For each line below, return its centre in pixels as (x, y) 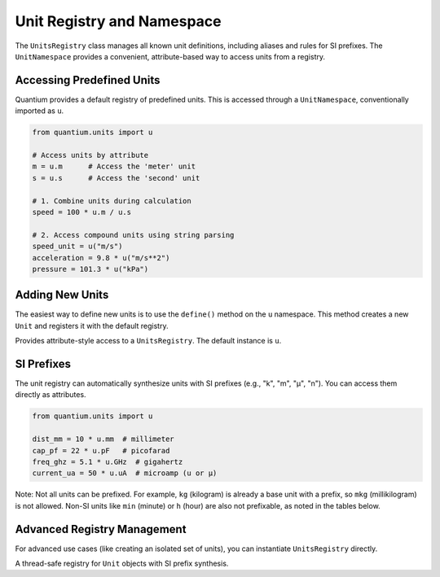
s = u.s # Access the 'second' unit (116, 178)
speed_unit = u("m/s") (77, 247)
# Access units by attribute (90, 155)
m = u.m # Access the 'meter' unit (114, 166)
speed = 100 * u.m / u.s (82, 212)
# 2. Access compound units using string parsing (133, 235)
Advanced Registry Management (101, 529)
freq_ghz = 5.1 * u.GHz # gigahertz (108, 462)
